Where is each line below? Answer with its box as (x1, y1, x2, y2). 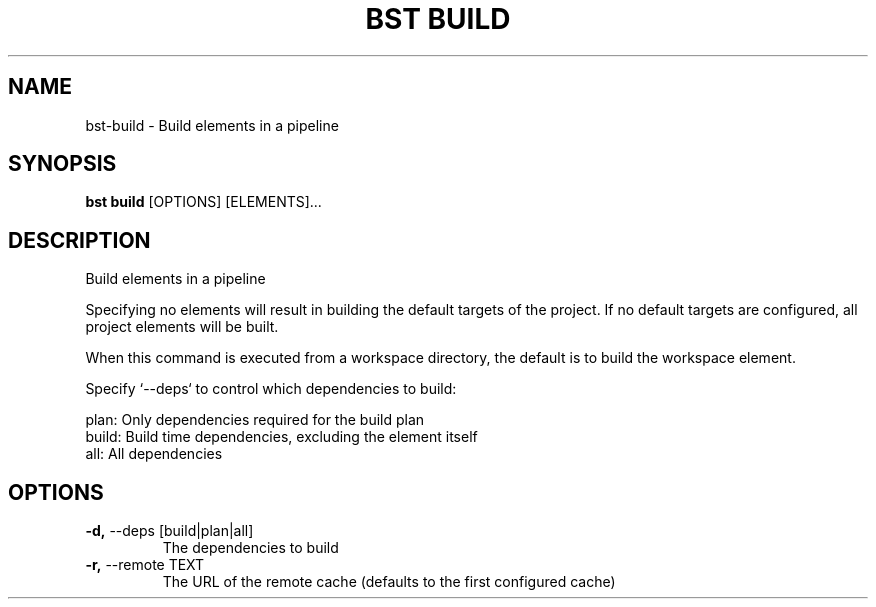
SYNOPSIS (8, 151, 117, 177)
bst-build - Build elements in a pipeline (85, 116, 339, 134)
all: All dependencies (85, 445, 223, 463)
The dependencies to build (162, 539, 339, 557)
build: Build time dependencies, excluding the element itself (85, 428, 478, 446)
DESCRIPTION (8, 227, 151, 253)
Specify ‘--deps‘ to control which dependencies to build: (85, 380, 457, 398)
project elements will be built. (85, 318, 279, 336)
